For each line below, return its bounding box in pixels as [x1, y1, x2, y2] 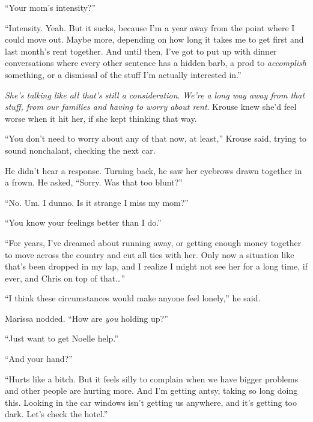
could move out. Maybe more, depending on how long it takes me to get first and [5, 33, 304, 46]
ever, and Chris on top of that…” [5, 271, 126, 284]
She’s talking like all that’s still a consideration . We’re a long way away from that [5, 88, 305, 101]
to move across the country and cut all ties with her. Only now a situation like [5, 248, 294, 261]
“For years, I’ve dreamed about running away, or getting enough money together [5, 236, 302, 249]
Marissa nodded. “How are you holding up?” [5, 312, 168, 324]
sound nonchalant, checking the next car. [5, 143, 156, 156]
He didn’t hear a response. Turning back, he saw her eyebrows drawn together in [5, 164, 302, 176]
